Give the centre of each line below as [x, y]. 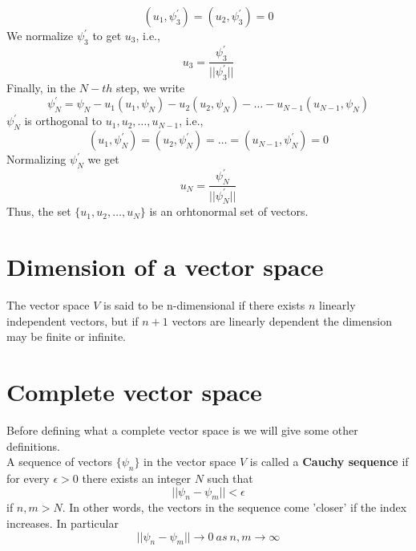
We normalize [40, 35]
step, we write [151, 88]
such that [230, 478]
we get [103, 159]
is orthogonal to [63, 121]
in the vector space [190, 462]
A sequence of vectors [59, 462]
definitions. [33, 446]
